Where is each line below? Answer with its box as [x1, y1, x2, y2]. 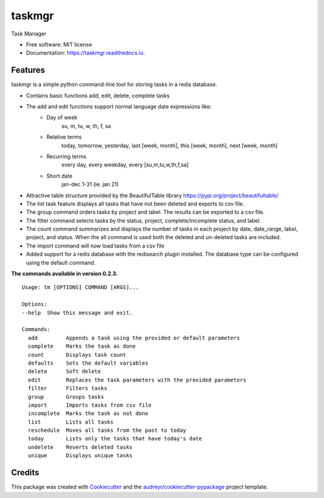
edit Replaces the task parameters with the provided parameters [28, 376, 247, 383]
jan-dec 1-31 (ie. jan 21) [61, 181, 119, 188]
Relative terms [46, 133, 82, 141]
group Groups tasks [28, 393, 104, 400]
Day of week [46, 114, 78, 121]
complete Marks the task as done [28, 343, 136, 350]
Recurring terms [46, 153, 87, 160]
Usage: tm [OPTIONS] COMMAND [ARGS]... [22, 284, 139, 291]
